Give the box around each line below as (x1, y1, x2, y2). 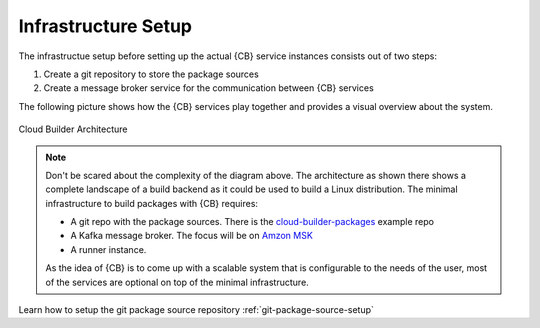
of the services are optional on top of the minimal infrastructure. (45, 276, 309, 288)
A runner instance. (70, 243, 147, 255)
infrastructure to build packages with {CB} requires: (45, 197, 259, 209)
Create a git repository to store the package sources (43, 68, 259, 80)
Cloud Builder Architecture (18, 123, 128, 135)
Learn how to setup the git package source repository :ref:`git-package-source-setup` (18, 304, 375, 316)
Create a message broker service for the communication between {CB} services (43, 82, 374, 94)
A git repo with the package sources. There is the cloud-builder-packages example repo (70, 216, 435, 228)
